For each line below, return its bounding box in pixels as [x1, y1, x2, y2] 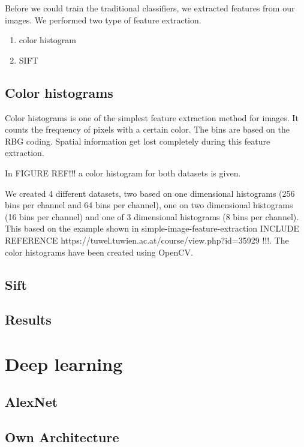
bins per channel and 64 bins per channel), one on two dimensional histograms [5, 199, 293, 211]
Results [5, 310, 52, 329]
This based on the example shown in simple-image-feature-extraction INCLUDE [5, 222, 299, 235]
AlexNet [5, 392, 58, 411]
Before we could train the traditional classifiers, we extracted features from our [5, 2, 295, 14]
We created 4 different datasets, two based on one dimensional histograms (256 [5, 187, 295, 199]
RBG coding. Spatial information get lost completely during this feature [5, 134, 270, 147]
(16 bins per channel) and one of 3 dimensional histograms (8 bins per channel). [5, 210, 299, 223]
